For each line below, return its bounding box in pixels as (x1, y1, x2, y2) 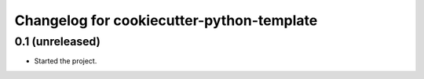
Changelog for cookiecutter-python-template (14, 12, 318, 29)
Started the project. (34, 56, 97, 66)
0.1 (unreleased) (14, 34, 101, 48)
